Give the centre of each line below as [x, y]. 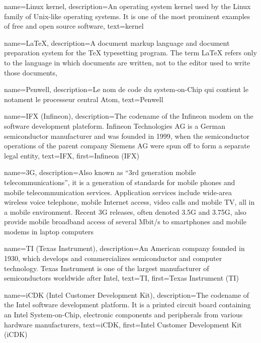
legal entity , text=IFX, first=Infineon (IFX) [72, 155]
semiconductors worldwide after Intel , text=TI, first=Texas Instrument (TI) [121, 278]
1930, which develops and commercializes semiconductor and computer [113, 258]
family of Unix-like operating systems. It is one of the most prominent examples [127, 16]
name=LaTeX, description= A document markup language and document [117, 42]
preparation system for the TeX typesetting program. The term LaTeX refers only [130, 53]
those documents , [31, 72]
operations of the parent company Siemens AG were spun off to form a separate [127, 146]
